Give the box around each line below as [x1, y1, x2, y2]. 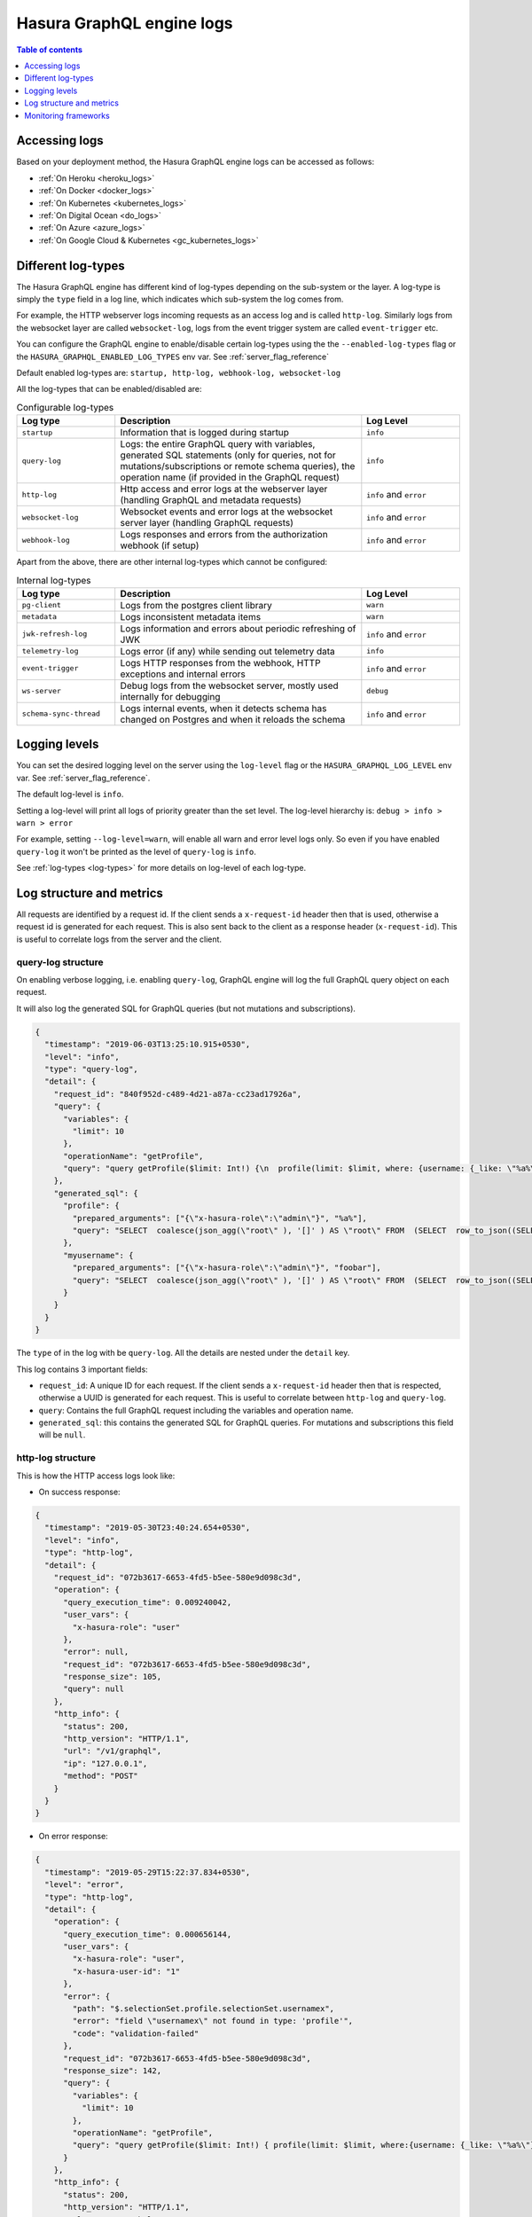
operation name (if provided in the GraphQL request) [120, 471, 340, 483]
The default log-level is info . [16, 789, 124, 800]
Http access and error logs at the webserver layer [120, 483, 328, 496]
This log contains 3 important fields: [16, 1364, 148, 1375]
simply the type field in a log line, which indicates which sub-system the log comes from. [16, 294, 344, 305]
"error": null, [63, 1647, 129, 1657]
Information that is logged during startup [120, 427, 290, 439]
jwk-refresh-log [21, 630, 88, 638]
